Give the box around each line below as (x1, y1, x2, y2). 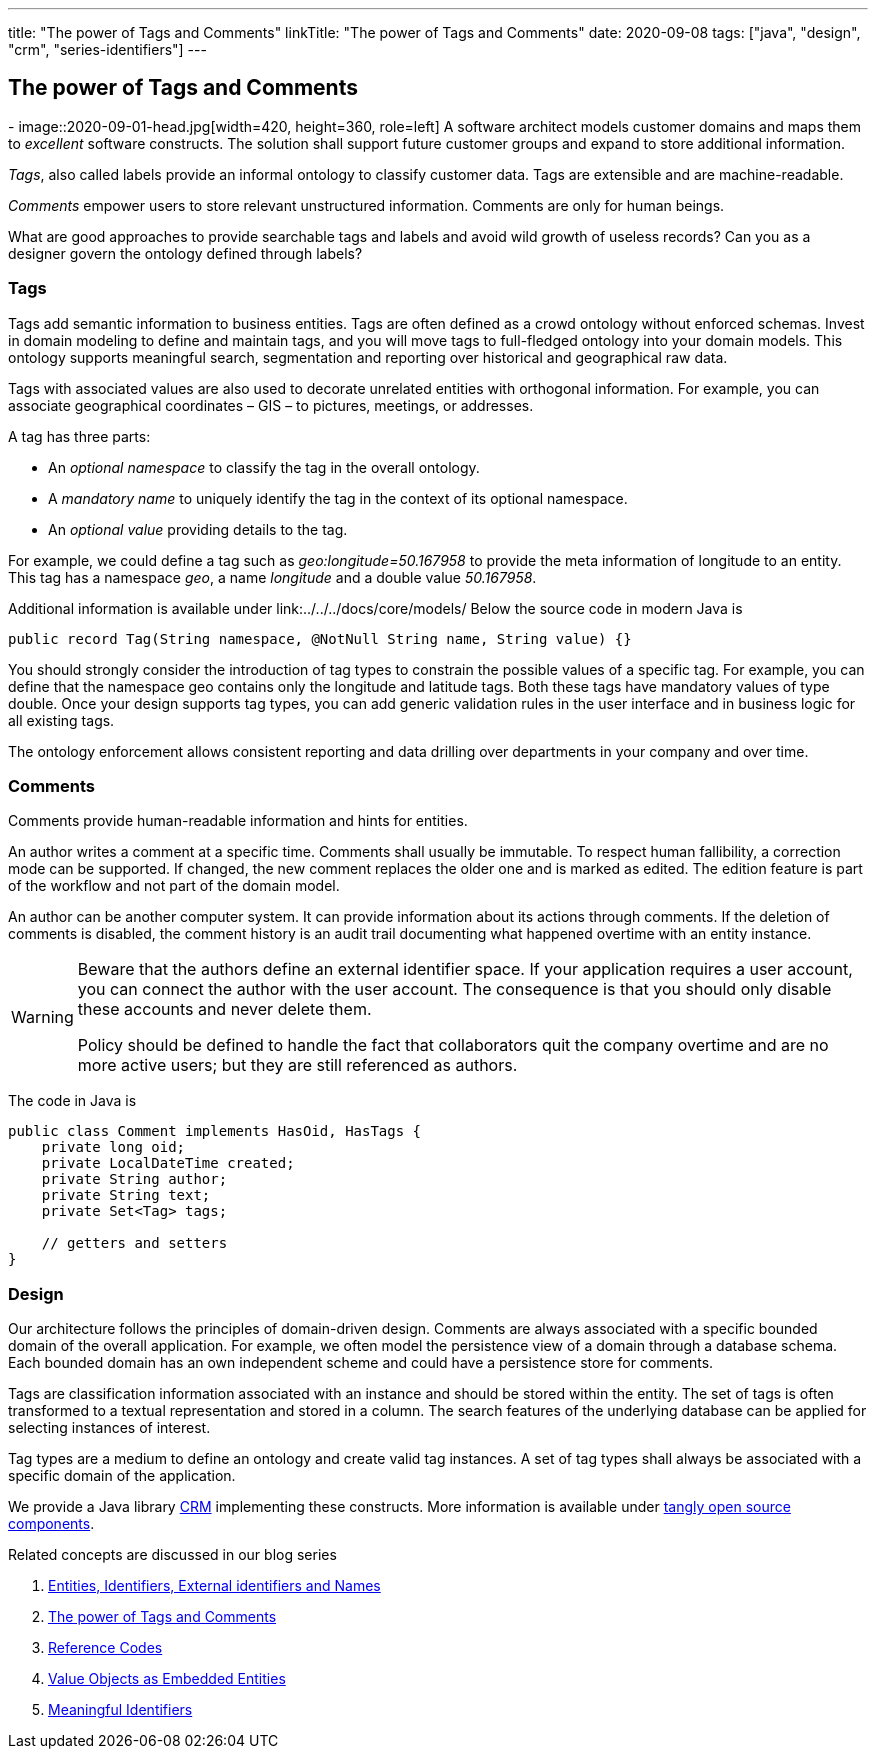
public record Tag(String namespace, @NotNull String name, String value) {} (8, 630, 632, 647)
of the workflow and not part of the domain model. (8, 877, 340, 895)
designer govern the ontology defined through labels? (8, 244, 363, 262)
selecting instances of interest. (8, 1419, 211, 1437)
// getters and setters (41, 1235, 228, 1252)
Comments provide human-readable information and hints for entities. (8, 812, 468, 830)
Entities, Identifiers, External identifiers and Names (48, 1577, 381, 1595)
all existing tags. (8, 711, 115, 729)
